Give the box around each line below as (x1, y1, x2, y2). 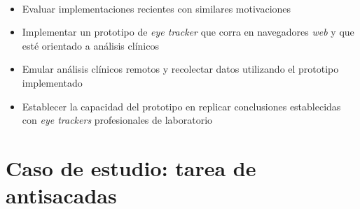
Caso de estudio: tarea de (6, 153, 256, 182)
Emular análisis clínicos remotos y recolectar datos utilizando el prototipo (22, 62, 339, 76)
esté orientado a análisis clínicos (22, 38, 159, 52)
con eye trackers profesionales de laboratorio (22, 113, 213, 127)
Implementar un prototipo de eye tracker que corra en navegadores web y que (22, 24, 354, 39)
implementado (22, 75, 83, 89)
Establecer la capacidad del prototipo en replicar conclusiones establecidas (22, 99, 341, 113)
